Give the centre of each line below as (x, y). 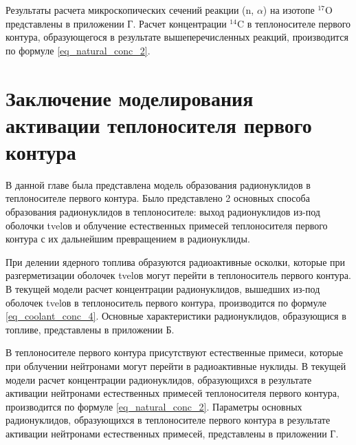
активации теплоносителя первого (159, 124)
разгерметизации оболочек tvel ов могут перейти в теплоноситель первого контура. (178, 275)
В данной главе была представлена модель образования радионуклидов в (158, 184)
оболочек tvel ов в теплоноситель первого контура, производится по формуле (166, 302)
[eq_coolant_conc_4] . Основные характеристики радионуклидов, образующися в (176, 316)
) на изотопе (289, 10)
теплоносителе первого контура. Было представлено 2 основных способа (158, 198)
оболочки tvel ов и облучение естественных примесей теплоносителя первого (167, 225)
